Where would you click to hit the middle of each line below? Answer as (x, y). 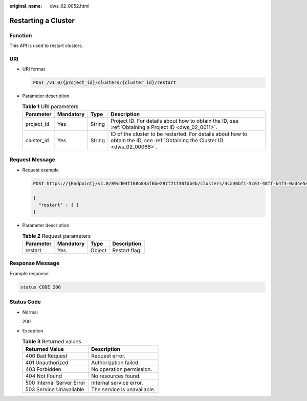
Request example (40, 170)
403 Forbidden (43, 369)
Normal (30, 312)
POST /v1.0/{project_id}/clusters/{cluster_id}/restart (105, 83)
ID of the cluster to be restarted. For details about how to (179, 134)
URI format (34, 69)
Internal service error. (117, 383)
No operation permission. (122, 369)
